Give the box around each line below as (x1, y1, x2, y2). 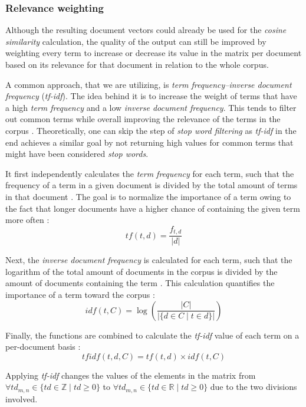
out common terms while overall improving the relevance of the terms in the (5, 113, 281, 125)
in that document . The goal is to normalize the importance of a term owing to (5, 190, 291, 202)
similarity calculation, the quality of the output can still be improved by (5, 35, 266, 47)
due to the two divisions (210, 380, 297, 393)
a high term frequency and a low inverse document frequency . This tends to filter (5, 101, 297, 113)
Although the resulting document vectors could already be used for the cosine (5, 24, 287, 36)
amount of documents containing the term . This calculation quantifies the (5, 277, 275, 289)
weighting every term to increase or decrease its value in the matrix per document (5, 47, 302, 59)
